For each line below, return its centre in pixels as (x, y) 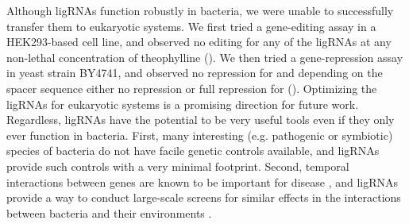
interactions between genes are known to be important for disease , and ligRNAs (203, 182)
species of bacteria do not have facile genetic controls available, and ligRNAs (193, 151)
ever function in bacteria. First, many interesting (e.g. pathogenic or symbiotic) (200, 135)
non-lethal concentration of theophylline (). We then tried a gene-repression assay (205, 57)
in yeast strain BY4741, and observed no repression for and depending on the (195, 73)
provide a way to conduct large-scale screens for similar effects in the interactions (204, 197)
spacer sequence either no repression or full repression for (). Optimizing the (192, 88)
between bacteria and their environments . (109, 212)
